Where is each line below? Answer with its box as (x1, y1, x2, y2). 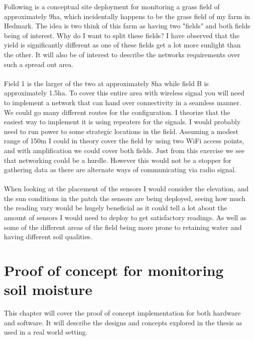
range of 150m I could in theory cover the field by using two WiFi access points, (4, 136, 244, 146)
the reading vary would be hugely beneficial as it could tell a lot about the (4, 203, 227, 213)
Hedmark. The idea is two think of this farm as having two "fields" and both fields (4, 21, 251, 31)
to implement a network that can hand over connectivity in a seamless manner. (4, 97, 241, 107)
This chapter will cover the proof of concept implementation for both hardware (4, 308, 241, 318)
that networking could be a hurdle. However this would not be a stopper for (4, 155, 231, 165)
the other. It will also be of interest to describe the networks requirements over (4, 49, 240, 59)
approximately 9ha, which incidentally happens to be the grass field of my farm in (4, 11, 250, 21)
